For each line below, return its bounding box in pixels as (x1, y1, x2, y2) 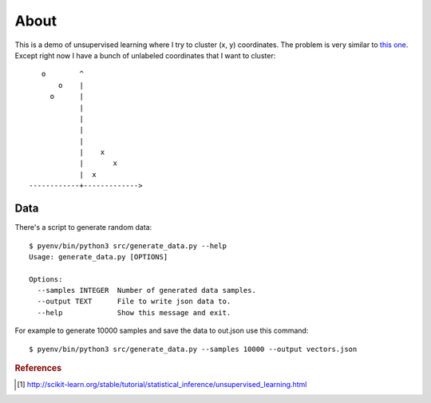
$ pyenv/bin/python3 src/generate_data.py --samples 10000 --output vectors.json (29, 344, 358, 354)
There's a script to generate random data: (14, 223, 152, 232)
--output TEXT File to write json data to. (37, 297, 231, 306)
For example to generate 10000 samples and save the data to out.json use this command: (14, 326, 309, 335)
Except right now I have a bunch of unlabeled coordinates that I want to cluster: (14, 50, 276, 60)
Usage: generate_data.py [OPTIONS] (29, 252, 168, 261)
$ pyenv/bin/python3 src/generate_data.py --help (29, 241, 227, 251)
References (14, 363, 62, 374)
